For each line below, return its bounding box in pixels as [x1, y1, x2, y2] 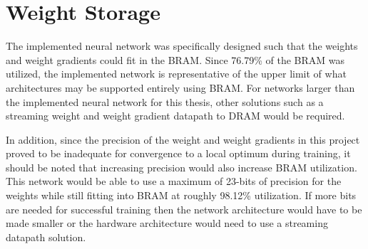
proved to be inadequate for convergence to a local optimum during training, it [6, 146, 351, 161]
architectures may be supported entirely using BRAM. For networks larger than [6, 80, 355, 95]
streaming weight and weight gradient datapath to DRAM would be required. [6, 108, 345, 123]
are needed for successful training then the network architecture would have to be [6, 201, 362, 216]
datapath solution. [6, 229, 86, 244]
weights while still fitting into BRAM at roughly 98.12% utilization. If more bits [6, 188, 357, 203]
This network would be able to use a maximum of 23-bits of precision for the [6, 174, 342, 189]
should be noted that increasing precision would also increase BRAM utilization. [6, 159, 357, 174]
